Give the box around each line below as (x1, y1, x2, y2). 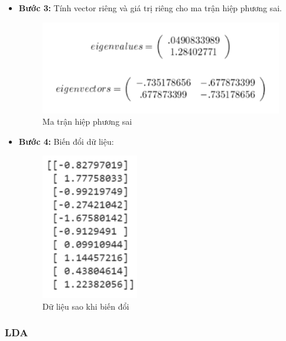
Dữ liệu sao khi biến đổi (42, 300, 129, 312)
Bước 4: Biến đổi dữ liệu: (18, 135, 114, 147)
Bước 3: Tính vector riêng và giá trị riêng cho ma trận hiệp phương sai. (18, 2, 282, 14)
